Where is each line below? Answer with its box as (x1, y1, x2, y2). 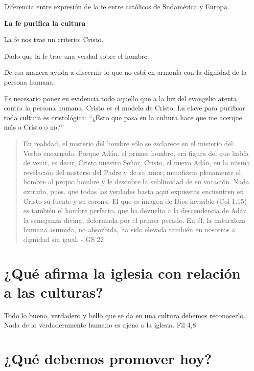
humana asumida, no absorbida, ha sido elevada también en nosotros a (23, 224, 235, 235)
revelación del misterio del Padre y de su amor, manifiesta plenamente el (23, 167, 241, 177)
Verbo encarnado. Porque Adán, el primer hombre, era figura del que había (23, 148, 249, 158)
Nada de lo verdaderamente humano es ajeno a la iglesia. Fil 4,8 (4, 320, 196, 330)
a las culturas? (4, 282, 103, 302)
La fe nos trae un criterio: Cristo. (4, 34, 104, 44)
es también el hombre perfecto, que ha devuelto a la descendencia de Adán (23, 205, 247, 216)
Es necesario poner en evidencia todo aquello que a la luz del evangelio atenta (4, 93, 237, 103)
